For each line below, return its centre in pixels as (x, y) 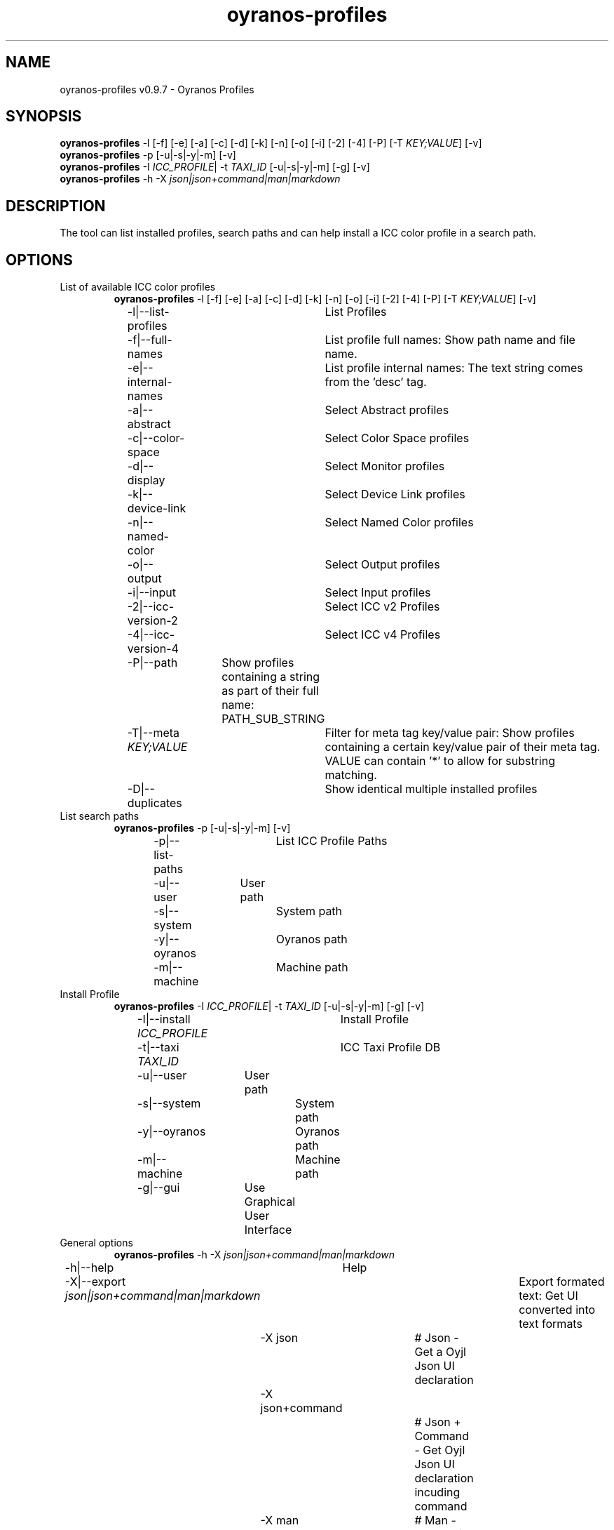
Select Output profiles (382, 565)
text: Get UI (548, 1296)
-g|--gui (159, 1188)
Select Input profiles (378, 593)
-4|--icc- (151, 635)
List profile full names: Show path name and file (450, 340)
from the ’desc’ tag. (376, 382)
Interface (268, 1230)
